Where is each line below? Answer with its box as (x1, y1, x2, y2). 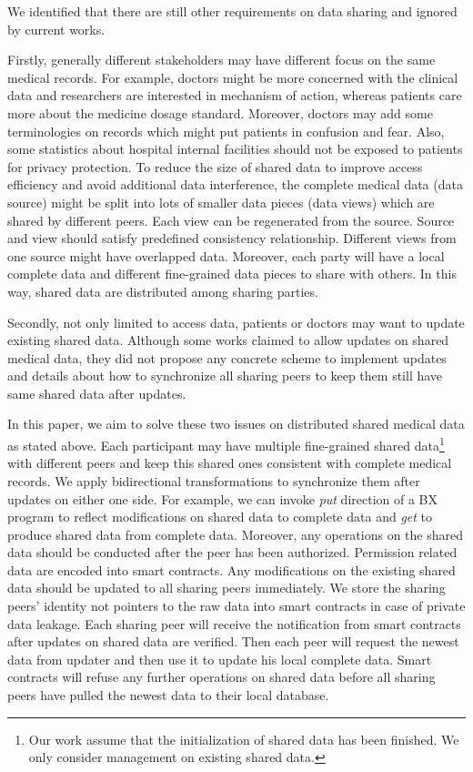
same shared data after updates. (7, 383, 186, 402)
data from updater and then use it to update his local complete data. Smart (7, 649, 432, 668)
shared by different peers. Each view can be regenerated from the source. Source (7, 210, 455, 229)
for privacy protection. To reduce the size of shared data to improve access (7, 157, 423, 176)
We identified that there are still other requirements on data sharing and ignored (7, 2, 458, 20)
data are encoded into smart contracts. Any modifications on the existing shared (7, 560, 456, 579)
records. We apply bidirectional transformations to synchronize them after (7, 471, 420, 490)
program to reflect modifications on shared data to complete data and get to (7, 507, 433, 526)
